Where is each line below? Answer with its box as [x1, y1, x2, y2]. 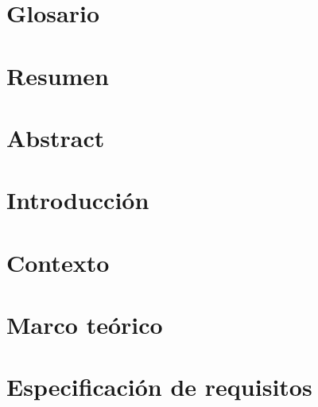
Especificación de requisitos [6, 370, 312, 403]
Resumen [6, 59, 109, 91]
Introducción [6, 184, 149, 216]
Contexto [6, 246, 110, 278]
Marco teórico [6, 308, 163, 341]
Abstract [6, 121, 105, 153]
